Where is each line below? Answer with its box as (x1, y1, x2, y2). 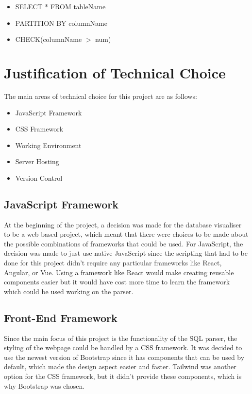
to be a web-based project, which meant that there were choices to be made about (4, 229, 249, 239)
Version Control (15, 172, 63, 183)
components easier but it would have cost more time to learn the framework (4, 277, 230, 287)
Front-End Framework (4, 310, 118, 325)
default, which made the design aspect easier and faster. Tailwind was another (4, 361, 236, 372)
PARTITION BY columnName (15, 18, 107, 28)
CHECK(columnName (15, 34, 82, 44)
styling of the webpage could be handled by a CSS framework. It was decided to (4, 342, 242, 353)
